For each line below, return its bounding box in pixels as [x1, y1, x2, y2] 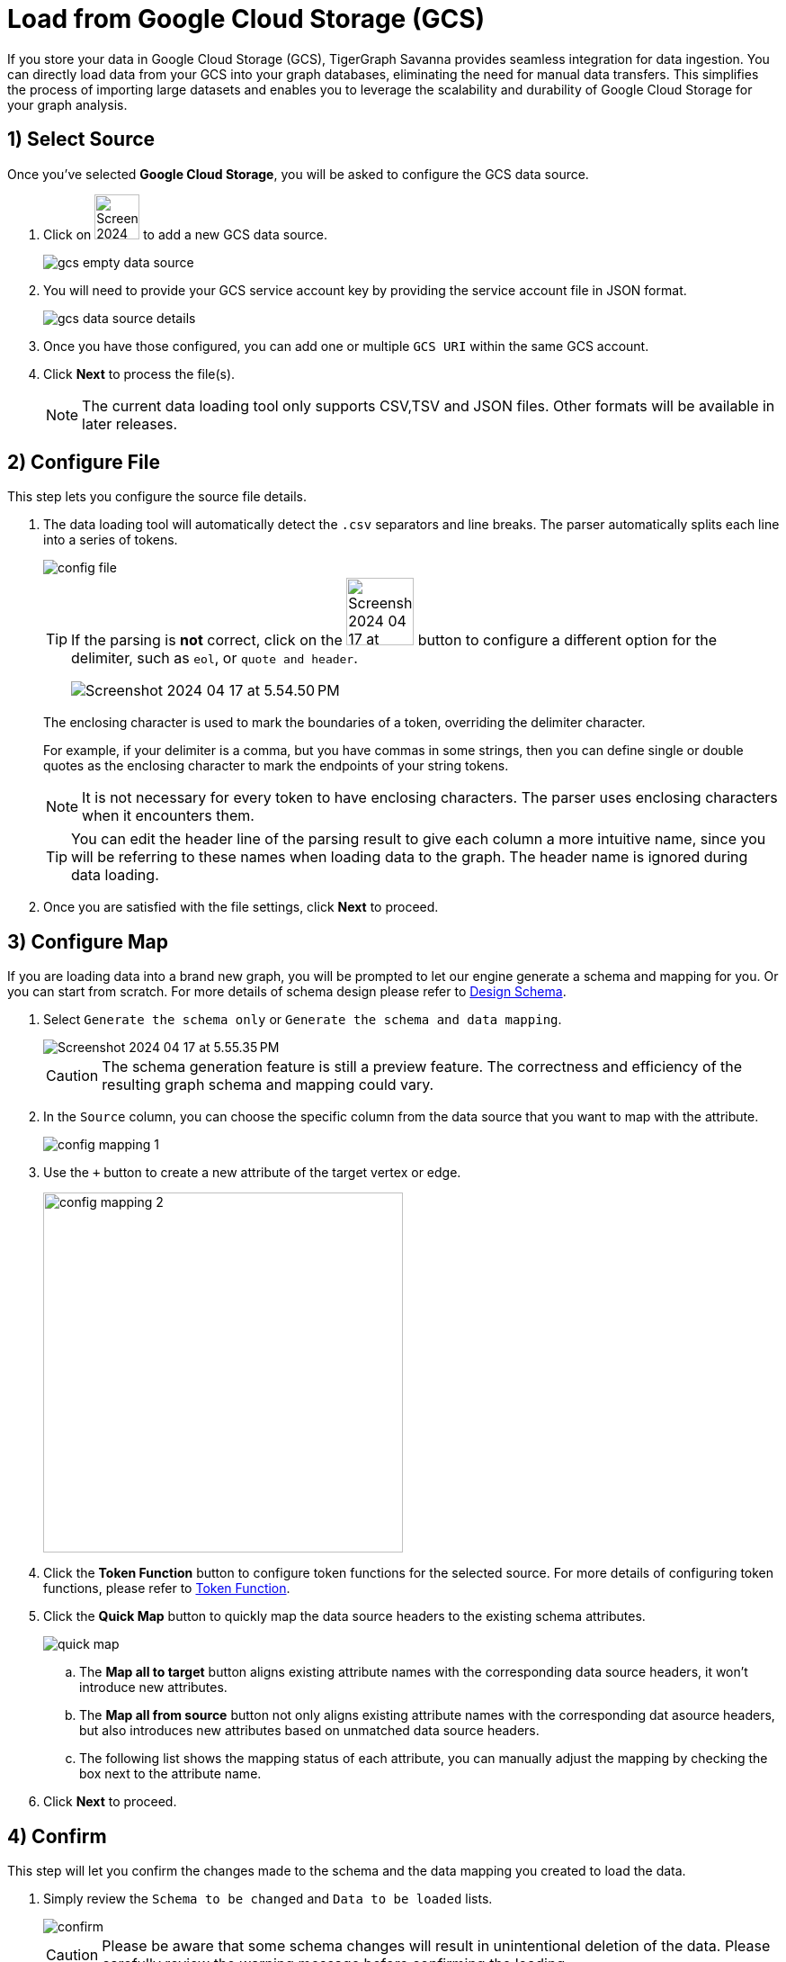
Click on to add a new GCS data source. [43, 226, 328, 242]
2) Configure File [7, 451, 160, 474]
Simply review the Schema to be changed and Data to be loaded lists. [43, 1891, 493, 1907]
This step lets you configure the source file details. [7, 489, 307, 505]
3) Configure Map [7, 930, 169, 953]
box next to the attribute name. [79, 1766, 262, 1782]
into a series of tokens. [43, 532, 178, 548]
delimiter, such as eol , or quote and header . [71, 649, 358, 668]
